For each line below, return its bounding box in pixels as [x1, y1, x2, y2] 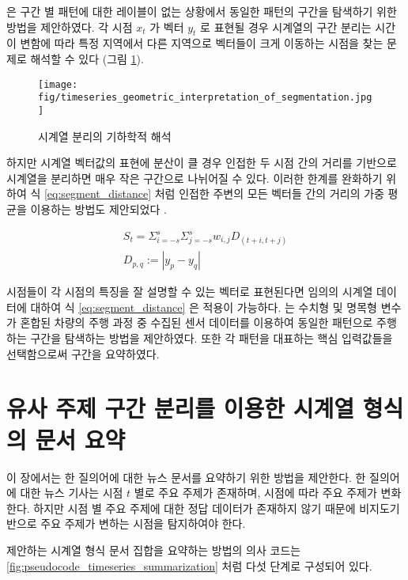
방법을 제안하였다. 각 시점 [6, 18, 133, 35]
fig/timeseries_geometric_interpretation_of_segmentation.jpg [38, 92, 372, 104]
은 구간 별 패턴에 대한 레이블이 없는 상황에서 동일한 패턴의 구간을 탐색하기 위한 [6, 3, 397, 19]
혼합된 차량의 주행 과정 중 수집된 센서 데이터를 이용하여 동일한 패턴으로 [20, 314, 373, 331]
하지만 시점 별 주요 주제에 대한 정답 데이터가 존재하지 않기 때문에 [33, 499, 356, 516]
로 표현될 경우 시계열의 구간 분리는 [200, 18, 372, 35]
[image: [38, 78, 78, 90]
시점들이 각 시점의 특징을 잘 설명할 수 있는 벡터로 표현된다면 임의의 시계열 [6, 283, 373, 300]
